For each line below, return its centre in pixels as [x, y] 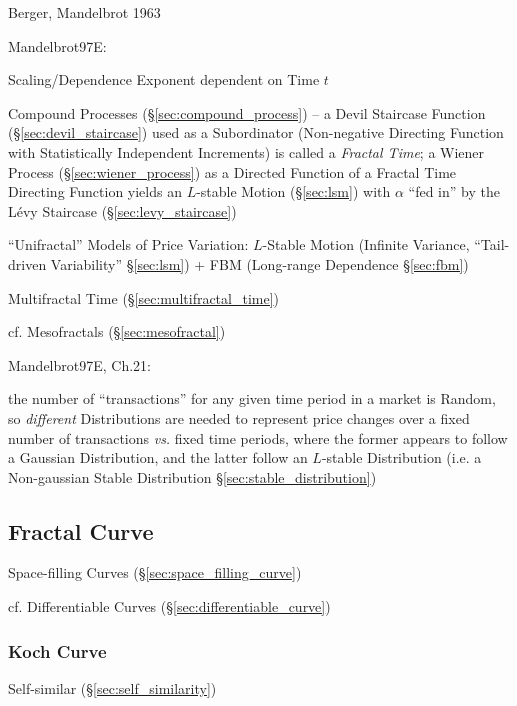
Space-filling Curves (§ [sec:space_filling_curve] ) [155, 572]
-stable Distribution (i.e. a [401, 457]
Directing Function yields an [95, 191]
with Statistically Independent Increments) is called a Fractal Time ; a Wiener [246, 151]
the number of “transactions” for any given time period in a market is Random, [252, 398]
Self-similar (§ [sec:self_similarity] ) [112, 687]
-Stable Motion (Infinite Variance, [366, 244]
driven [27, 263]
